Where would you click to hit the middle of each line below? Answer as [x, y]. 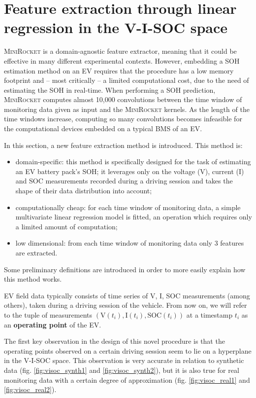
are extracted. [36, 253]
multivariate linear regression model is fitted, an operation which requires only [134, 217]
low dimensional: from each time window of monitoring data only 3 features [130, 243]
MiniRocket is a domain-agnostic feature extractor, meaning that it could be [120, 51]
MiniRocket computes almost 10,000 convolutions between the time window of [123, 99]
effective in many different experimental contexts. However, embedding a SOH [122, 60]
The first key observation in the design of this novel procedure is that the [114, 341]
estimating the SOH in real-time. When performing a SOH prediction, [110, 90]
